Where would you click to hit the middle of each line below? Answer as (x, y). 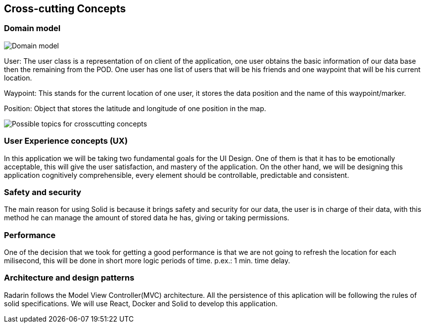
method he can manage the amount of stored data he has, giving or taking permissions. (147, 218)
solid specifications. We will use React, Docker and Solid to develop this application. (141, 303)
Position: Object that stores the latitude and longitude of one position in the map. (135, 108)
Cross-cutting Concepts (65, 9)
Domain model (32, 28)
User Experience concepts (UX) (66, 141)
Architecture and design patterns (69, 278)
